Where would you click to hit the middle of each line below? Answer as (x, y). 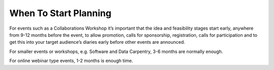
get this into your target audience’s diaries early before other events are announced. (97, 42)
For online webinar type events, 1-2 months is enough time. (71, 61)
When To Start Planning (60, 13)
